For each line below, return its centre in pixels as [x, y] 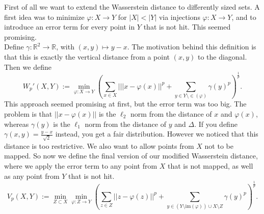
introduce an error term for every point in [70, 27]
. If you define [216, 124]
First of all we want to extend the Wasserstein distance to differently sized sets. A [132, 7]
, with [65, 47]
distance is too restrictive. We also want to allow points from [99, 145]
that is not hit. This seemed [187, 27]
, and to [244, 17]
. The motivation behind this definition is [192, 47]
